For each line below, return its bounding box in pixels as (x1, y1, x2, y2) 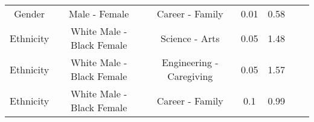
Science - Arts (161, 31, 220, 45)
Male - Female (69, 7, 129, 20)
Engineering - (161, 55, 219, 69)
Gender (14, 7, 45, 20)
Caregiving (167, 69, 213, 83)
